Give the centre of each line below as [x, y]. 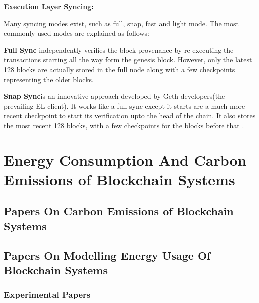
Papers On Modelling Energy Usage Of [107, 255]
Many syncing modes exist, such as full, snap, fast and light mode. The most [121, 23]
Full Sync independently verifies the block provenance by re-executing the [119, 50]
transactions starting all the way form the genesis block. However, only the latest [128, 60]
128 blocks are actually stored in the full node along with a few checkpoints [120, 69]
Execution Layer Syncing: [49, 6]
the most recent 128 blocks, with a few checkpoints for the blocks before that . [124, 125]
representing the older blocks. [49, 79]
